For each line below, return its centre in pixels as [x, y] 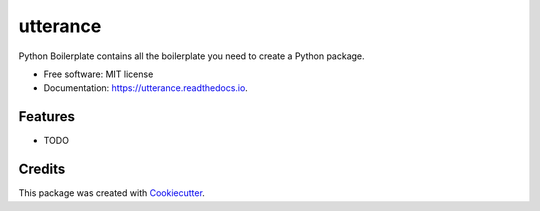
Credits [42, 169]
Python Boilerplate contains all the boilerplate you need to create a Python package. [191, 56]
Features [46, 116]
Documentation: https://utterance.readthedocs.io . [146, 88]
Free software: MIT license [98, 74]
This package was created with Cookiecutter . [111, 193]
